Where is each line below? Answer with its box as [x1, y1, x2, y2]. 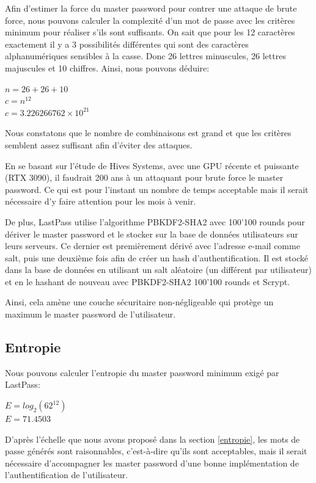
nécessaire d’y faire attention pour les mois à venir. [5, 195, 196, 208]
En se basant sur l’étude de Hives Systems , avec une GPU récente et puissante [5, 159, 299, 172]
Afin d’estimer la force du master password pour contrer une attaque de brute [5, 2, 297, 14]
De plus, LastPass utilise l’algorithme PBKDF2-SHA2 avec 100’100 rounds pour [5, 215, 305, 228]
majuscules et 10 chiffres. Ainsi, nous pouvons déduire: [5, 61, 210, 74]
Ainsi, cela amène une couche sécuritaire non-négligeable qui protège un [5, 296, 274, 308]
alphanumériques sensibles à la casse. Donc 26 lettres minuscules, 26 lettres [5, 49, 286, 62]
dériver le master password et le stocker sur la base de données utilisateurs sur [5, 227, 298, 240]
